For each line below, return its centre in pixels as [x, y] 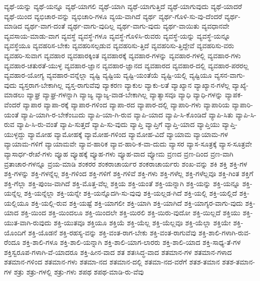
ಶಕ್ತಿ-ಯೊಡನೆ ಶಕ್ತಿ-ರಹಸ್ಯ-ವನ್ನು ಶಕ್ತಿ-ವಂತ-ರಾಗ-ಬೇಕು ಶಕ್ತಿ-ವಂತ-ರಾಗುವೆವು [112, 232]
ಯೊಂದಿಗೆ [15, 232]
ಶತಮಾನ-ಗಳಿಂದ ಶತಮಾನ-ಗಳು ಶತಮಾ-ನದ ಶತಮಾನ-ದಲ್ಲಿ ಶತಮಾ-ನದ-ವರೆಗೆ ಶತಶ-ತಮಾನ [112, 262]
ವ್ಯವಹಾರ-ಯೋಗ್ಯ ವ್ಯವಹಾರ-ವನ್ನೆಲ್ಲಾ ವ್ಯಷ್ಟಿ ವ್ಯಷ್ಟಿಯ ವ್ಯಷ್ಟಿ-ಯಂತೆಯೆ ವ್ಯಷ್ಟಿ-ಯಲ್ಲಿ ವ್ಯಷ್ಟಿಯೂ [108, 75]
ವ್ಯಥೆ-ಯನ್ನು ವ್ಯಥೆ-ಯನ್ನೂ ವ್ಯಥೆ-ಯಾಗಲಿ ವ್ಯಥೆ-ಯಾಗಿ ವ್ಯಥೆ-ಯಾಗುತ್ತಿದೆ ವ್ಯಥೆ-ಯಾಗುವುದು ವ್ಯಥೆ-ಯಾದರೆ [123, 6]
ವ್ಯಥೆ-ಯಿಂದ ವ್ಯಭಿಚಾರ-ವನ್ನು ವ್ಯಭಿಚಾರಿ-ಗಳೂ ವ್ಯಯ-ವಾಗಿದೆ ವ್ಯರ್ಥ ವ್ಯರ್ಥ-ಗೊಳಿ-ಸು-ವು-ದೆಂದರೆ [113, 16]
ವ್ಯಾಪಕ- [234, 95]
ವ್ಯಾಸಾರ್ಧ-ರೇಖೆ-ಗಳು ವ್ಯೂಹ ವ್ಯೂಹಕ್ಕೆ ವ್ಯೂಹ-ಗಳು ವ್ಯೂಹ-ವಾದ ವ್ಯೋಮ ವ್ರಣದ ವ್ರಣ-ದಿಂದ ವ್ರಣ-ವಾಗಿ [119, 153]
